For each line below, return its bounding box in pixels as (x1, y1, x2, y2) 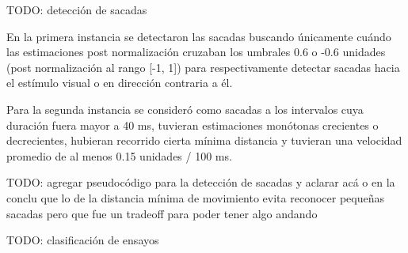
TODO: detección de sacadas (6, 2, 147, 17)
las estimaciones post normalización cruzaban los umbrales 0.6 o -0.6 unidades (6, 43, 386, 60)
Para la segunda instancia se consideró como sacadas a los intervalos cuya (6, 100, 364, 117)
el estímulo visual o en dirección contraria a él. (6, 74, 233, 91)
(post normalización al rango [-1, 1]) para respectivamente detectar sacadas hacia (6, 59, 400, 75)
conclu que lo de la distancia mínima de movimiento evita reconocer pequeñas (6, 189, 384, 206)
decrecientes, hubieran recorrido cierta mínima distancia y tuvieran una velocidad (6, 132, 402, 149)
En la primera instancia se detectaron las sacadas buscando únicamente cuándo (6, 28, 391, 44)
